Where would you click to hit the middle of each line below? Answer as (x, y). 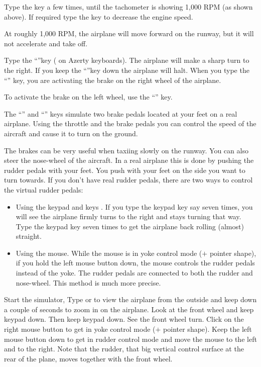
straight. (29, 236)
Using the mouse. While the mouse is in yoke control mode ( (109, 253)
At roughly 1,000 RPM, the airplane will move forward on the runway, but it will (129, 33)
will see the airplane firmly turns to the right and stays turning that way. (128, 216)
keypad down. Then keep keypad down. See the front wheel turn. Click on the (124, 319)
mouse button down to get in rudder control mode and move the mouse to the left (130, 339)
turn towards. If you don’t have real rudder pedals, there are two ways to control (128, 180)
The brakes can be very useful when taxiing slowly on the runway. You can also (126, 150)
